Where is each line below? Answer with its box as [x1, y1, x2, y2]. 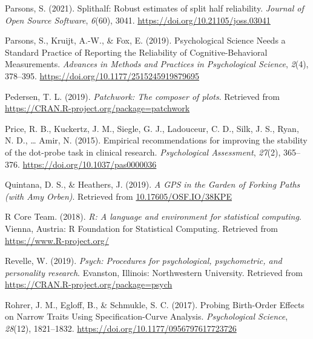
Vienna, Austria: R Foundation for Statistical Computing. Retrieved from [5, 222, 278, 234]
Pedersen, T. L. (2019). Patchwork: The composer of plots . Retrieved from [5, 90, 280, 102]
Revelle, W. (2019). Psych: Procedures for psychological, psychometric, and [5, 254, 282, 267]
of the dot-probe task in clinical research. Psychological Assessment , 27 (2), [5, 145, 281, 158]
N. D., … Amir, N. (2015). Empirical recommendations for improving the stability [5, 134, 308, 146]
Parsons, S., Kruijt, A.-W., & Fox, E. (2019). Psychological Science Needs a [5, 34, 286, 47]
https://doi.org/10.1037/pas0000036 [22, 157, 157, 170]
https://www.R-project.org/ [5, 234, 109, 246]
